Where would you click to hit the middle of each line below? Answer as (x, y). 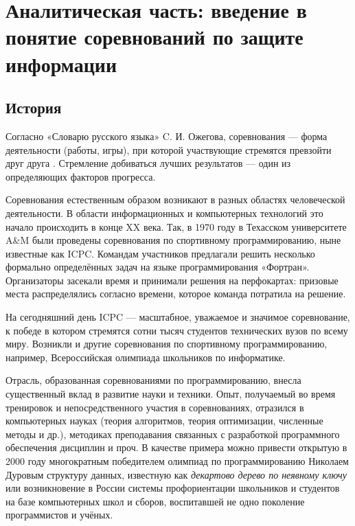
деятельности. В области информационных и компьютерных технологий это (164, 213)
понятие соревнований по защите (154, 37)
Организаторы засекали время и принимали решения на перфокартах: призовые (172, 280)
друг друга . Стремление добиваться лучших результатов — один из (148, 163)
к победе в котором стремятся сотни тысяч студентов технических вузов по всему (177, 330)
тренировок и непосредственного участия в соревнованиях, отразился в (155, 407)
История (34, 107)
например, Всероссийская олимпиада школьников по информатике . (146, 357)
